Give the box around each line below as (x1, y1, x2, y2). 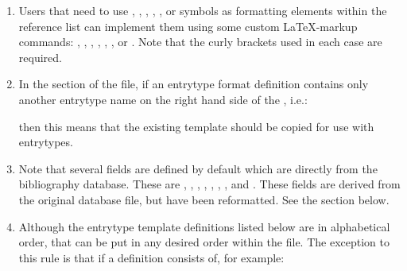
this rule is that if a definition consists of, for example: (18, 249, 285, 265)
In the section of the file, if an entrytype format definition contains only (18, 75, 369, 92)
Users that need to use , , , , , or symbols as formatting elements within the (18, 2, 387, 18)
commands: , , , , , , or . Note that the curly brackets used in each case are (18, 33, 382, 50)
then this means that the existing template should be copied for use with (18, 118, 374, 134)
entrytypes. (18, 134, 73, 150)
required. (18, 48, 62, 65)
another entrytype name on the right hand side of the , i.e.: (18, 91, 308, 107)
